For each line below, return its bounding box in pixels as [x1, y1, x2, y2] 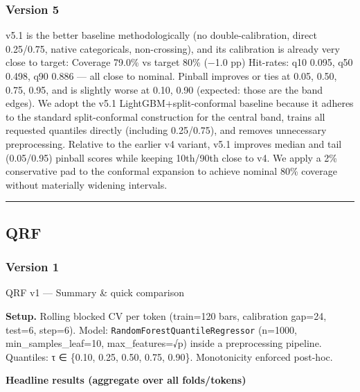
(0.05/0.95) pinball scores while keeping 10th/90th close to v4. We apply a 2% [6, 150, 337, 164]
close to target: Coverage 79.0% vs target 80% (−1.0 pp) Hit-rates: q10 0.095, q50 [6, 55, 353, 69]
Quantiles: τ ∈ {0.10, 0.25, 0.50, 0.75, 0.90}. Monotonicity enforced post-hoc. [6, 349, 333, 364]
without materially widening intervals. [6, 177, 168, 191]
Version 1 [6, 258, 60, 275]
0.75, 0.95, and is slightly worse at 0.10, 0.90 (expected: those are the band [6, 82, 323, 96]
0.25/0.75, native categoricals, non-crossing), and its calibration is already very [6, 41, 340, 56]
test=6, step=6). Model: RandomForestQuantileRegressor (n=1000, [6, 322, 297, 336]
